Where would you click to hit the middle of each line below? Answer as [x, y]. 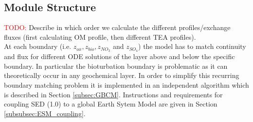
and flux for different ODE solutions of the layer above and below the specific [119, 56]
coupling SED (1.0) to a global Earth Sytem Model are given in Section [111, 104]
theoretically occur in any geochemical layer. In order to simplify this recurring [122, 75]
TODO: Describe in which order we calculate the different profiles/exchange [117, 27]
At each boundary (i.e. [38, 46]
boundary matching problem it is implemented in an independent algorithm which [126, 85]
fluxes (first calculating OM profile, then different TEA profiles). [100, 37]
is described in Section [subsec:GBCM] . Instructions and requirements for [113, 94]
